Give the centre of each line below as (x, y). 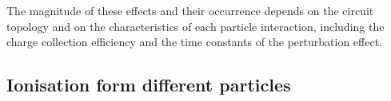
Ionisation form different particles (149, 85)
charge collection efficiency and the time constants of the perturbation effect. (195, 42)
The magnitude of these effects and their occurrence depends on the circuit (190, 10)
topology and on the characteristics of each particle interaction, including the (195, 26)
